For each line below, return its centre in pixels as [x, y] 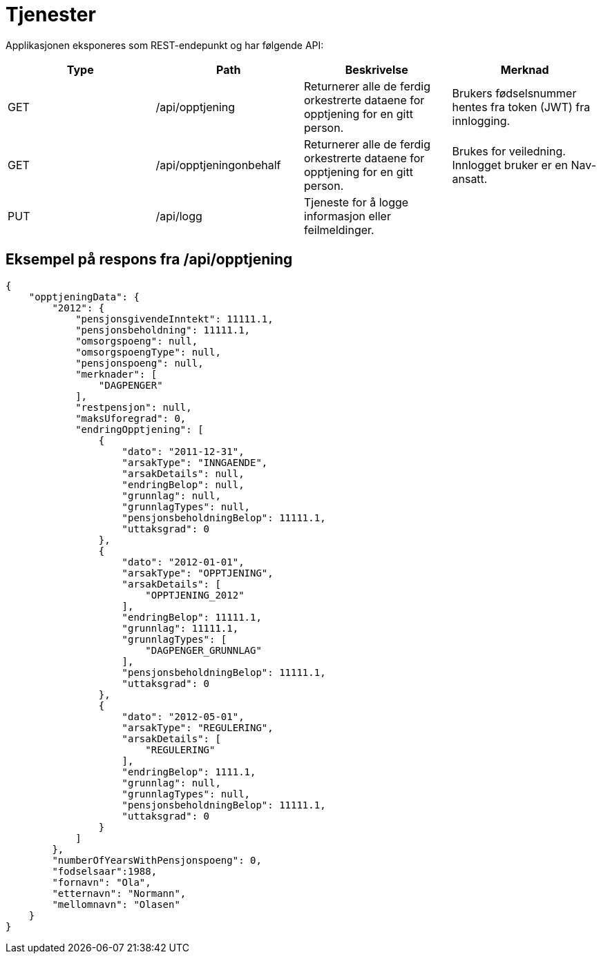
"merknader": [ [116, 374]
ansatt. [470, 178]
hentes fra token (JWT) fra [521, 107]
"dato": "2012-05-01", [183, 716]
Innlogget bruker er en [510, 165]
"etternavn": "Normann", [119, 893]
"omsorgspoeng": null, [137, 341]
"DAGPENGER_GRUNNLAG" [203, 650]
